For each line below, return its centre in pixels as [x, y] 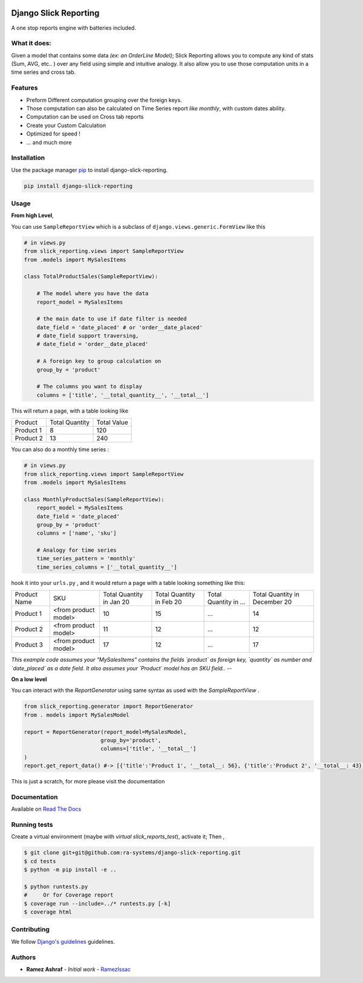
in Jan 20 [116, 602]
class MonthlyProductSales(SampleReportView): [94, 499]
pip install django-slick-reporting [78, 186]
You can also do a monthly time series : [60, 449]
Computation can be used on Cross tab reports [85, 117]
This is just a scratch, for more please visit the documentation [88, 782]
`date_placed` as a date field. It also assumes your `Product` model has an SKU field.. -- [122, 668]
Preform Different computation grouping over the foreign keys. [104, 100]
